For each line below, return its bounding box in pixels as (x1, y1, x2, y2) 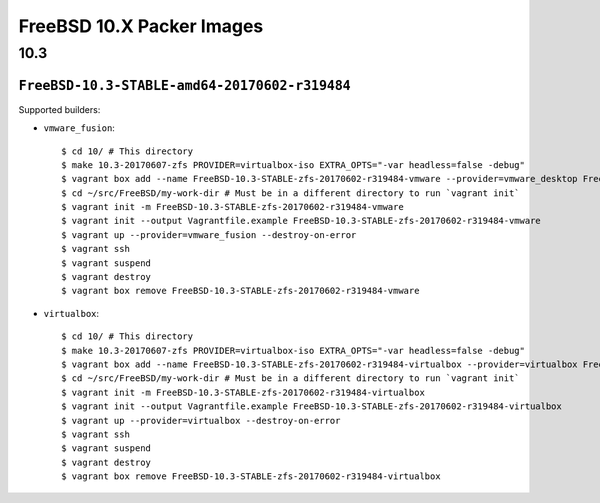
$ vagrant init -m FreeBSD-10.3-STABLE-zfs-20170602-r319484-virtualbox (61, 386, 425, 398)
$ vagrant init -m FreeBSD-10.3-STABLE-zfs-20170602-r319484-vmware (61, 201, 404, 213)
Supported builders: (18, 103, 101, 115)
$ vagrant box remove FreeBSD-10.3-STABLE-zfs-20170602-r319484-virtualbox (61, 471, 441, 482)
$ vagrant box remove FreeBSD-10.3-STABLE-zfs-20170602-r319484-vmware (61, 285, 420, 297)
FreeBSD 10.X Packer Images (18, 15, 264, 37)
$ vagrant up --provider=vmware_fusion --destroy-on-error (61, 229, 357, 240)
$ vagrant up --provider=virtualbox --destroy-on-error (61, 415, 341, 426)
